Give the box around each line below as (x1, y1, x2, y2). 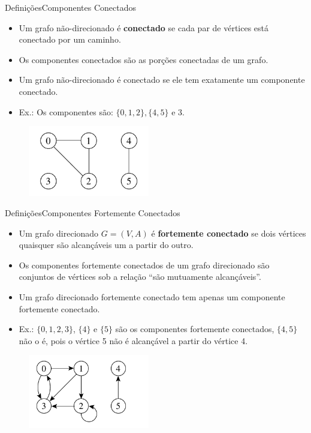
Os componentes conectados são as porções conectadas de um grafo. (19, 53, 268, 65)
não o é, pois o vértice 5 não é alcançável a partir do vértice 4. (19, 334, 248, 347)
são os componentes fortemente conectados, (115, 322, 274, 335)
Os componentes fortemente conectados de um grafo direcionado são (19, 258, 270, 271)
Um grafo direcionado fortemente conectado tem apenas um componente (19, 291, 285, 303)
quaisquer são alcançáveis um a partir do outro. (19, 238, 194, 251)
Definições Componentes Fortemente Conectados (5, 207, 180, 219)
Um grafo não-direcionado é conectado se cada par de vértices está (19, 21, 269, 34)
